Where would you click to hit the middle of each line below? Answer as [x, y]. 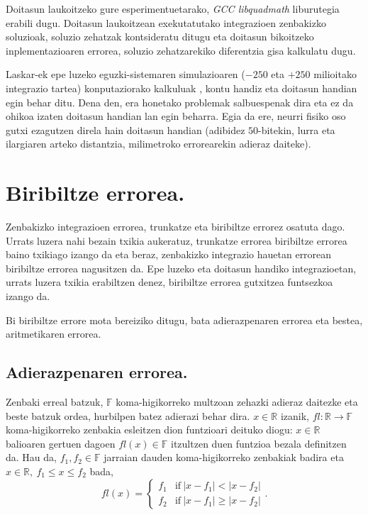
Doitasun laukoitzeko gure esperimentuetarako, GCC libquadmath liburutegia [173, 9]
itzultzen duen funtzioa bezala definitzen [259, 443]
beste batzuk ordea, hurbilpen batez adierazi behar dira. [128, 415]
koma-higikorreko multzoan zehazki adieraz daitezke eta [237, 402]
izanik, [295, 415]
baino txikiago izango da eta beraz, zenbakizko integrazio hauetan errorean [169, 254]
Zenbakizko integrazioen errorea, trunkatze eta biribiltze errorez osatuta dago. [175, 227]
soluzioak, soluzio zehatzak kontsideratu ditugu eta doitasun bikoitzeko [160, 37]
